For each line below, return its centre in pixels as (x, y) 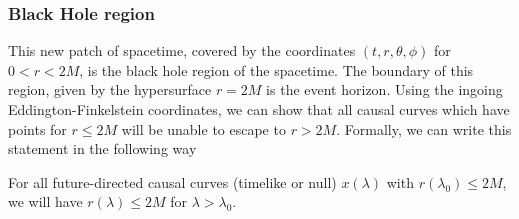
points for (37, 128)
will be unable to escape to (203, 128)
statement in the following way (102, 148)
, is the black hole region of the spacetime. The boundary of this (276, 69)
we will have (45, 201)
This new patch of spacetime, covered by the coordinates (182, 50)
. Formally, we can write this (424, 128)
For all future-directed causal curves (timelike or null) (172, 181)
